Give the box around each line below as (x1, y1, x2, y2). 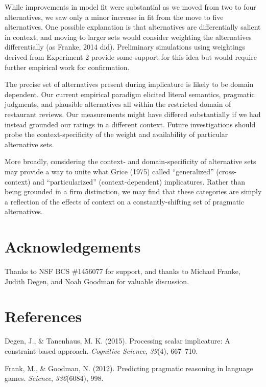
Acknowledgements (5, 236, 141, 257)
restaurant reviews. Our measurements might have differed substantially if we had (5, 108, 261, 119)
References (5, 306, 82, 327)
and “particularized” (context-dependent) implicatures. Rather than (33, 176, 246, 187)
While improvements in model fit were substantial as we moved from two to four (5, 2, 256, 12)
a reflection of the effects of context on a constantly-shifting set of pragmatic (5, 196, 244, 207)
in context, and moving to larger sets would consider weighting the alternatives (5, 31, 252, 42)
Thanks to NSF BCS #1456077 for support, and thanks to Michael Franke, (5, 266, 240, 276)
